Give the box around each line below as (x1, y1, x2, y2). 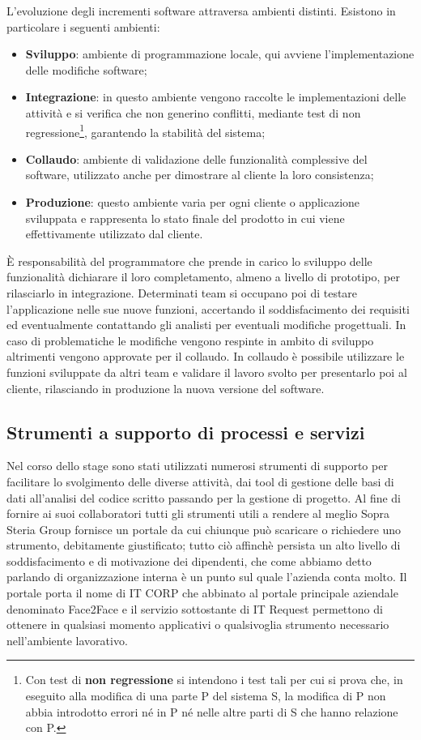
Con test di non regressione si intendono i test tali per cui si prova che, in (25, 671, 403, 688)
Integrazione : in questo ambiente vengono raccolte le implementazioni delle (25, 88, 406, 105)
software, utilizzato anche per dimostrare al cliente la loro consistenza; (25, 166, 374, 183)
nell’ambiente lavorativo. (6, 631, 128, 648)
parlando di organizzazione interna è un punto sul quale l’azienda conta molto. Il (6, 568, 407, 585)
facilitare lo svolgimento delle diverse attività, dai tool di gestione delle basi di (6, 473, 394, 490)
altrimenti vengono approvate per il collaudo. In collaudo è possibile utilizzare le (6, 348, 405, 365)
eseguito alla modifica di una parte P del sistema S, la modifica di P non (25, 687, 386, 704)
